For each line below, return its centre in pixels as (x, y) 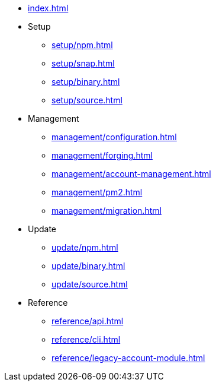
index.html (48, 8)
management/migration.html (107, 211)
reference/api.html (88, 321)
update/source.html (90, 284)
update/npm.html (85, 247)
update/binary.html (88, 266)
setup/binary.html (86, 82)
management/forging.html (102, 155)
